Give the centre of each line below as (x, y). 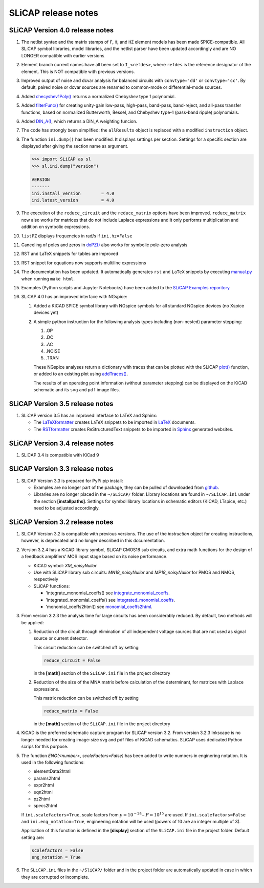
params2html (47, 778)
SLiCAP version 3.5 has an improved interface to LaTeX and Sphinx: (89, 415)
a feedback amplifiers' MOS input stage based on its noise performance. (94, 557)
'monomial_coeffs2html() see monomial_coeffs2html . (99, 607)
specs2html (45, 806)
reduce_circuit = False (72, 660)
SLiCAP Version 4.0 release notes (61, 30)
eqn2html (43, 792)
